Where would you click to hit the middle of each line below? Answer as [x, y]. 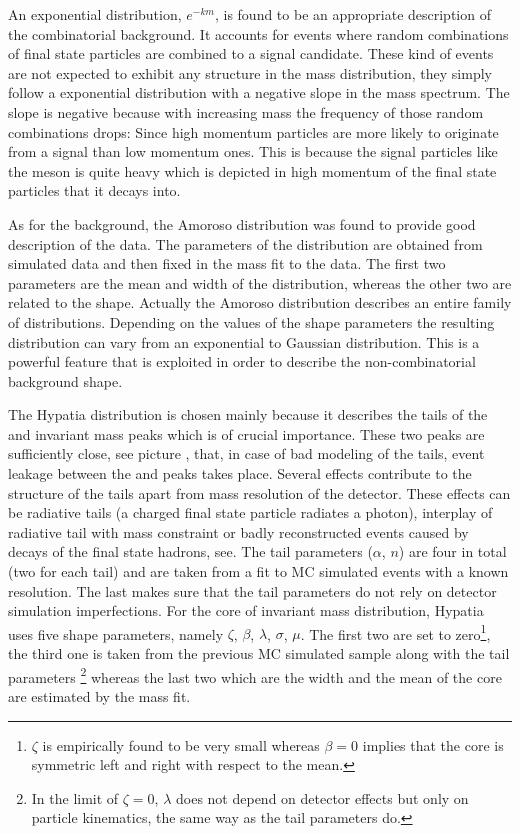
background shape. [65, 380]
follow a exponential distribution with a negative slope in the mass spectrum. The [259, 92]
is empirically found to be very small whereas [181, 744]
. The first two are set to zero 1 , [395, 632]
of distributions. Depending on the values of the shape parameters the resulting [251, 321]
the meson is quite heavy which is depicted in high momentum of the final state [252, 170]
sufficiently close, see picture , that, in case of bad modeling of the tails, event [246, 453]
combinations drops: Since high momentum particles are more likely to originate [253, 131]
